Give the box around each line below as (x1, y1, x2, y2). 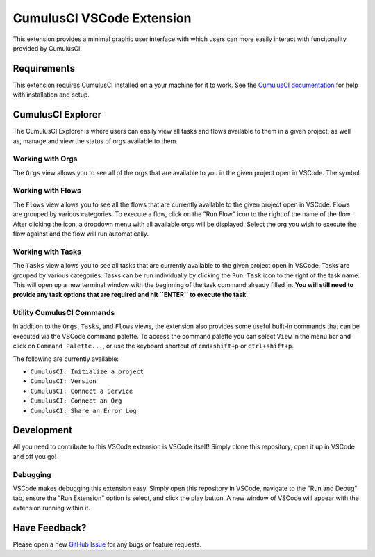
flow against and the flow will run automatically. (12, 229, 149, 238)
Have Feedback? (12, 522, 87, 533)
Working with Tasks (12, 247, 81, 257)
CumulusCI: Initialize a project (30, 368, 144, 376)
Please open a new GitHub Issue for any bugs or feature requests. (12, 540, 202, 549)
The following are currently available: (12, 355, 119, 363)
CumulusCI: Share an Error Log (30, 407, 137, 414)
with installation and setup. (12, 90, 90, 99)
